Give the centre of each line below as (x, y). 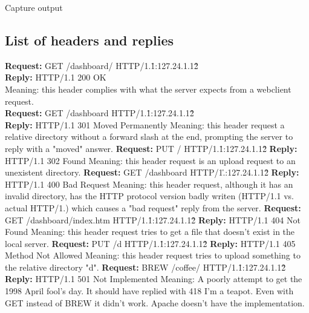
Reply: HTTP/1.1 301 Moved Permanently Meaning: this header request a (145, 124)
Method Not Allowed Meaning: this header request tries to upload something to (153, 255)
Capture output (34, 7)
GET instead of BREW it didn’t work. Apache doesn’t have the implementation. (155, 302)
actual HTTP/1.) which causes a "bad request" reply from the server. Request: (153, 207)
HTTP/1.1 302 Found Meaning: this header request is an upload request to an (150, 160)
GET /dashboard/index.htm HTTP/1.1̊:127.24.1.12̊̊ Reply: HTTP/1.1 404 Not (153, 219)
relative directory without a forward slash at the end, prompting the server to (149, 137)
